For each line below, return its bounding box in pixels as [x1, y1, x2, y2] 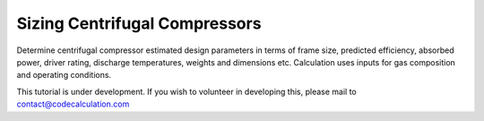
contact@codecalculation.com [16, 99, 130, 109]
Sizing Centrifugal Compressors [16, 13, 262, 33]
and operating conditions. [16, 70, 112, 81]
